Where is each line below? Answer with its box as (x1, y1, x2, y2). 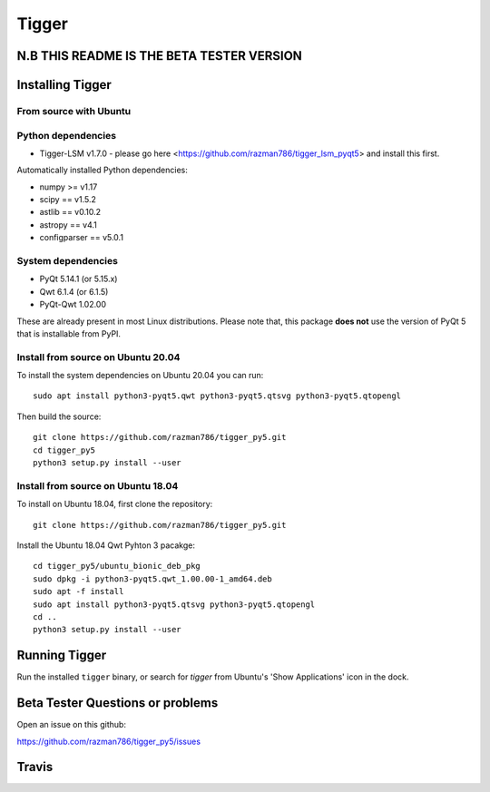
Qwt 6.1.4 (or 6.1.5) (39, 286, 109, 297)
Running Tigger (16, 648, 107, 663)
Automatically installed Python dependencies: (16, 164, 188, 176)
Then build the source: (16, 411, 102, 422)
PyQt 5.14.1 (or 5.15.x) (39, 273, 118, 285)
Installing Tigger (16, 77, 113, 93)
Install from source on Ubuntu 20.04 (16, 350, 181, 363)
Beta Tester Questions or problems (16, 695, 219, 711)
